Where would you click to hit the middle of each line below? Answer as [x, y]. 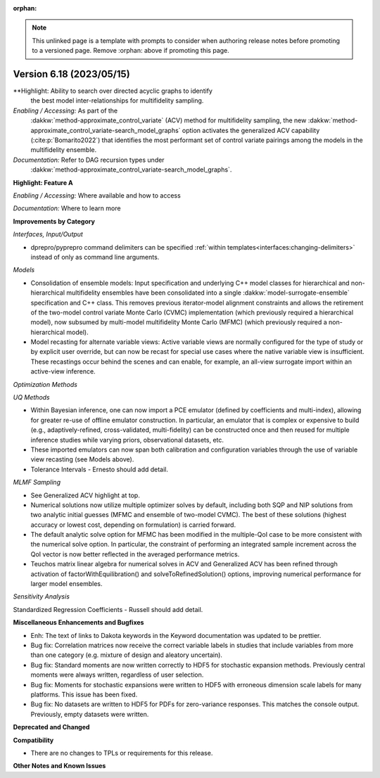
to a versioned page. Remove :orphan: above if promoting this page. [131, 51]
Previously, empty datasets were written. [90, 714]
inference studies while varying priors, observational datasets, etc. [127, 440]
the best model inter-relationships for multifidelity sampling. [117, 101]
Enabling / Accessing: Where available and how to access [97, 195]
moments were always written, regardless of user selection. [117, 675]
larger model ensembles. [66, 584]
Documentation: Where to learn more [67, 208]
